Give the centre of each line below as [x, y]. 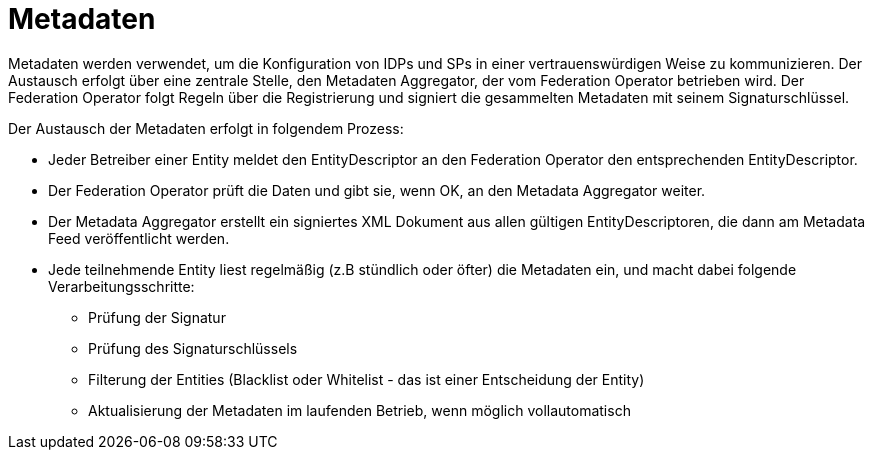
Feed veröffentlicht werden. [139, 238]
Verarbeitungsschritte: [121, 286]
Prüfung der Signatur [157, 317]
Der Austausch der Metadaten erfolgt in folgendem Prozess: [206, 128]
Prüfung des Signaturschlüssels [193, 348]
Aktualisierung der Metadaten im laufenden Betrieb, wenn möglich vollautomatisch [359, 410]
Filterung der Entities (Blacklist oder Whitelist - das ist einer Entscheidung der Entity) [366, 379]
